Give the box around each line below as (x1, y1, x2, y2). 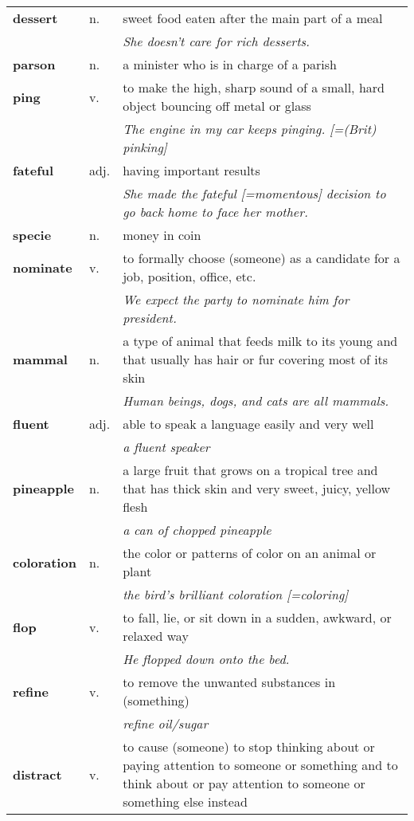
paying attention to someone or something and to (123, 756, 398, 774)
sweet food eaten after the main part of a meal (123, 9, 383, 27)
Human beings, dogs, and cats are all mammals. (123, 391, 389, 410)
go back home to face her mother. (123, 202, 308, 221)
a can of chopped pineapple (123, 520, 271, 539)
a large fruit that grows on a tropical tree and (123, 461, 378, 479)
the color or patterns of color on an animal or (123, 544, 377, 562)
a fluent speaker (123, 438, 210, 456)
